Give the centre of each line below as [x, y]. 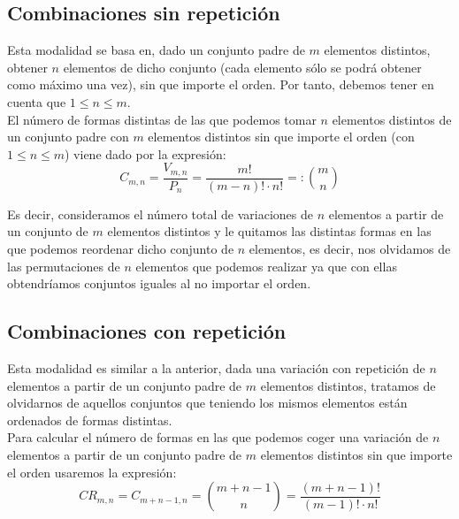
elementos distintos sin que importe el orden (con [281, 137]
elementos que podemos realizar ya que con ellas [266, 266]
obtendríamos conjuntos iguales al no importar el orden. [159, 283]
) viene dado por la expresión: [145, 153]
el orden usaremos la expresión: [92, 472]
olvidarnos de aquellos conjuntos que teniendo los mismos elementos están [207, 403]
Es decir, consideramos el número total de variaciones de [160, 214]
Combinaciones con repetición [147, 331]
